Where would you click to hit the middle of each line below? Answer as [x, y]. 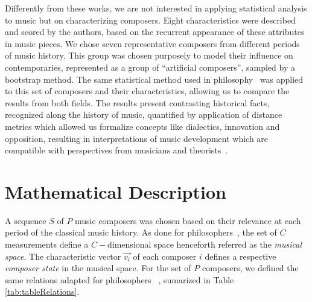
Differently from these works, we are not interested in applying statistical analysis [156, 8]
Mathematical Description [116, 191]
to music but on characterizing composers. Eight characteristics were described [150, 20]
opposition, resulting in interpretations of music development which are [137, 138]
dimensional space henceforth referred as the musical [205, 244]
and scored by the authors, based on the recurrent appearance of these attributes [155, 32]
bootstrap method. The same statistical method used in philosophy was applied [154, 79]
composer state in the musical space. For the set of [98, 268]
